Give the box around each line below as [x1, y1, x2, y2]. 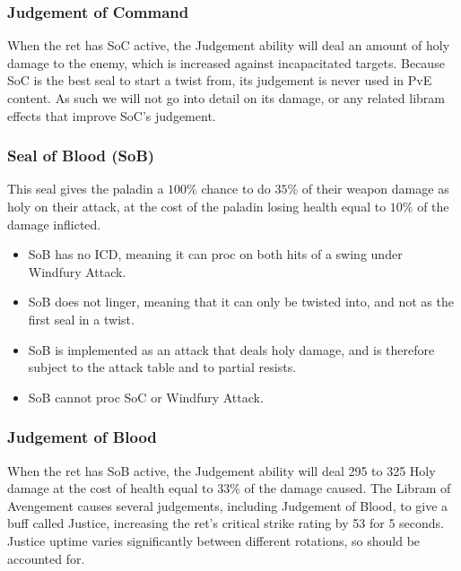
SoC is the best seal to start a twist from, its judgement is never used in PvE [7, 71, 432, 90]
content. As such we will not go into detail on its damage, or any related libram [7, 89, 445, 107]
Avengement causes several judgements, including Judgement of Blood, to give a [7, 496, 448, 515]
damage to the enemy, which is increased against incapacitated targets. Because [7, 53, 445, 72]
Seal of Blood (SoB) [7, 144, 155, 167]
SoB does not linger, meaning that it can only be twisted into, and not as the [28, 292, 454, 311]
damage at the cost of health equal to [7, 479, 213, 497]
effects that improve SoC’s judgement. [7, 106, 216, 125]
